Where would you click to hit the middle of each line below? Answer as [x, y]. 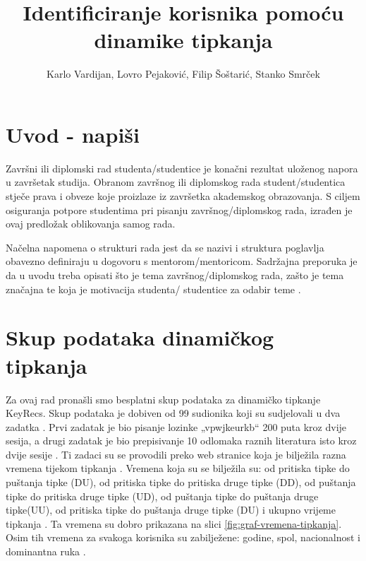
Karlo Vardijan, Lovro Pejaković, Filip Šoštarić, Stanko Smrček [183, 74]
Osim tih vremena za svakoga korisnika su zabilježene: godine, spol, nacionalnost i [183, 537]
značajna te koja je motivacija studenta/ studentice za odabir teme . [153, 289]
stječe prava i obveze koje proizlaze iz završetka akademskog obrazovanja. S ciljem [183, 196]
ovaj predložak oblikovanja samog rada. [91, 224]
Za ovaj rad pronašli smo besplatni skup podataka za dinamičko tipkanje [163, 399]
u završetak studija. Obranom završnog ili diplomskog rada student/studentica [176, 182]
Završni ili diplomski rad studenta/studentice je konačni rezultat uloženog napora [182, 168]
